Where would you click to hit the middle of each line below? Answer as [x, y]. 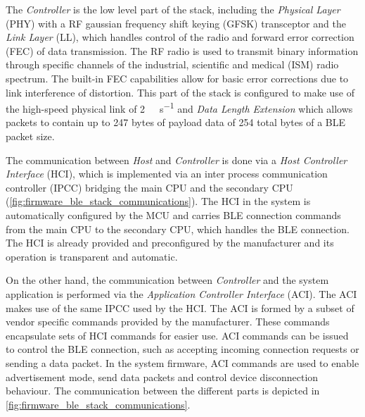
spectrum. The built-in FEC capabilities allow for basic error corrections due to [177, 78]
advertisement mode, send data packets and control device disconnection [162, 376]
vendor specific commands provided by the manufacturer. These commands [168, 322]
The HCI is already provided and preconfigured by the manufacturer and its [170, 243]
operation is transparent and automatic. [92, 256]
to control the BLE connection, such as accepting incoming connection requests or [182, 349]
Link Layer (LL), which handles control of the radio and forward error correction [180, 37]
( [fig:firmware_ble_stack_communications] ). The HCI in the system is [158, 201]
